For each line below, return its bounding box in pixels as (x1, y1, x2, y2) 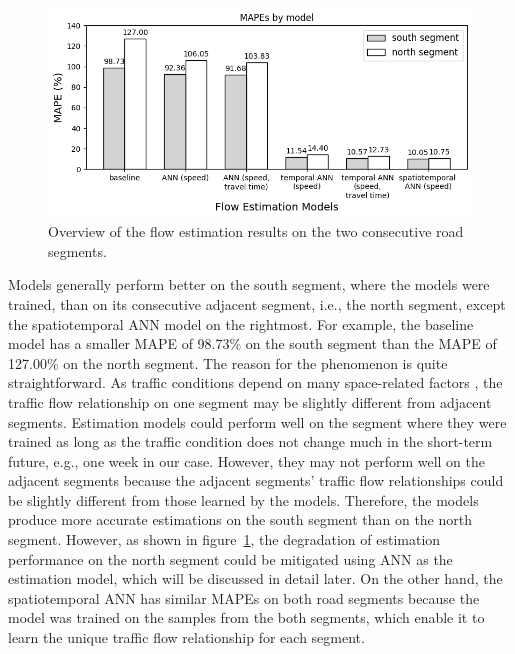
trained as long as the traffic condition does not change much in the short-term (8, 431, 493, 452)
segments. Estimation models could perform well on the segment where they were (8, 411, 507, 432)
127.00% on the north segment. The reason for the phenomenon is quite (8, 352, 448, 373)
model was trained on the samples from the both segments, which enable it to (8, 607, 485, 628)
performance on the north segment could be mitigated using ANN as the (8, 548, 453, 569)
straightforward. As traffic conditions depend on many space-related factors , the (8, 372, 503, 393)
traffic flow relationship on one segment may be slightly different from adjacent (8, 391, 492, 412)
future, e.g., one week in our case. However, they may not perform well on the (8, 450, 486, 471)
